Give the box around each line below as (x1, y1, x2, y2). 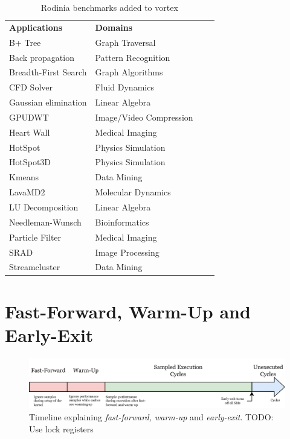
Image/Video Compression (95, 110, 193, 123)
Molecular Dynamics (95, 186, 171, 198)
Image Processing (95, 245, 159, 258)
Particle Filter (9, 230, 62, 243)
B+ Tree (9, 36, 41, 48)
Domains (95, 21, 133, 33)
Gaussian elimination (9, 96, 87, 109)
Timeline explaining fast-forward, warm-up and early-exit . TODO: (29, 410, 274, 423)
